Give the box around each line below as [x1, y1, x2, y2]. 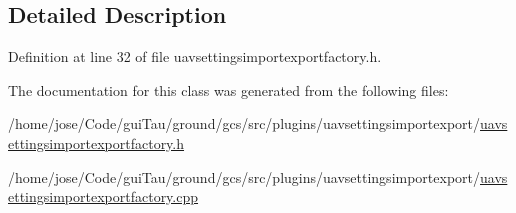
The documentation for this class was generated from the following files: [8, 79, 449, 100]
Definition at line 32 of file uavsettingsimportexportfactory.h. [8, 46, 382, 67]
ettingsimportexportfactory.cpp [8, 186, 199, 207]
